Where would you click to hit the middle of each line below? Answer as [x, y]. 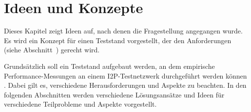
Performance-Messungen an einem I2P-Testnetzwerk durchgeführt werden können [125, 75]
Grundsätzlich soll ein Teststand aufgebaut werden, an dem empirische [109, 66]
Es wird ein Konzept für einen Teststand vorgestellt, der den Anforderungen [118, 40]
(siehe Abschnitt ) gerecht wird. [52, 50]
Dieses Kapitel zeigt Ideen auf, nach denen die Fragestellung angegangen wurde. [123, 31]
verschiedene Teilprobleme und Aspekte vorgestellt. [80, 104]
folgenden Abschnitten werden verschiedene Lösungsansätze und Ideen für [114, 94]
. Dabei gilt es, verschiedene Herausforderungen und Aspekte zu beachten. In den [125, 85]
